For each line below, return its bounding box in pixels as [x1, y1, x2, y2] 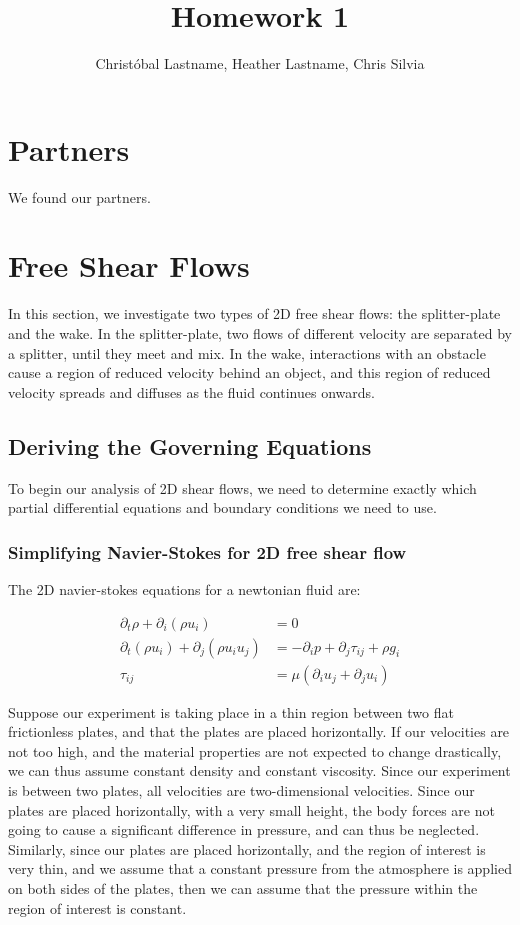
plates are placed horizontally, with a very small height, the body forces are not [8, 799, 495, 820]
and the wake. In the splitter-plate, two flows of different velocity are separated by [8, 322, 512, 343]
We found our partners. [8, 186, 151, 207]
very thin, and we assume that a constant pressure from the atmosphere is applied [8, 858, 512, 879]
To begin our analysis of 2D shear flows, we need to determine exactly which [8, 477, 477, 498]
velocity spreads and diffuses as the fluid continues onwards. [8, 381, 375, 402]
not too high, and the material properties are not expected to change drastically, [8, 740, 502, 761]
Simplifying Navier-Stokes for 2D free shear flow [8, 539, 407, 564]
